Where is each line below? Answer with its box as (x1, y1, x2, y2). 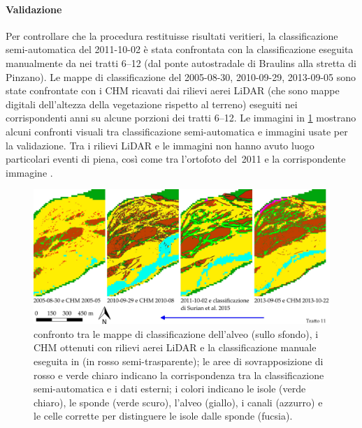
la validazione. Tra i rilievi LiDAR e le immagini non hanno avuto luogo (6, 138, 314, 152)
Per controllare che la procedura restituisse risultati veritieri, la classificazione (6, 28, 338, 43)
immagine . (6, 165, 53, 179)
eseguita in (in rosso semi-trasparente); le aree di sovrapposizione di (34, 354, 324, 369)
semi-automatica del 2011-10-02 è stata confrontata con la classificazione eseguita (6, 42, 354, 57)
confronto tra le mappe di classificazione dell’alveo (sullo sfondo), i (34, 326, 319, 341)
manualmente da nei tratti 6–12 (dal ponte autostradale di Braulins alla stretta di (6, 55, 356, 70)
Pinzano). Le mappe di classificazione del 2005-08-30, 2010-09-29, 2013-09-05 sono (6, 69, 356, 84)
